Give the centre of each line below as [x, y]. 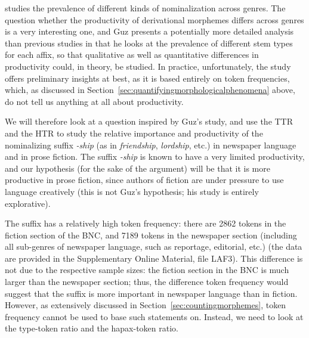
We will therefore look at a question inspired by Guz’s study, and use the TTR [149, 121]
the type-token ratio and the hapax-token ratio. [92, 328]
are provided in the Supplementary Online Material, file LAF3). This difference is [154, 258]
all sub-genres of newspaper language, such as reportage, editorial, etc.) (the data [154, 246]
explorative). [28, 203]
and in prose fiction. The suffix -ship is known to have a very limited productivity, [155, 156]
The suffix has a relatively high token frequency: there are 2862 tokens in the [146, 223]
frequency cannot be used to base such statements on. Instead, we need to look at [154, 316]
